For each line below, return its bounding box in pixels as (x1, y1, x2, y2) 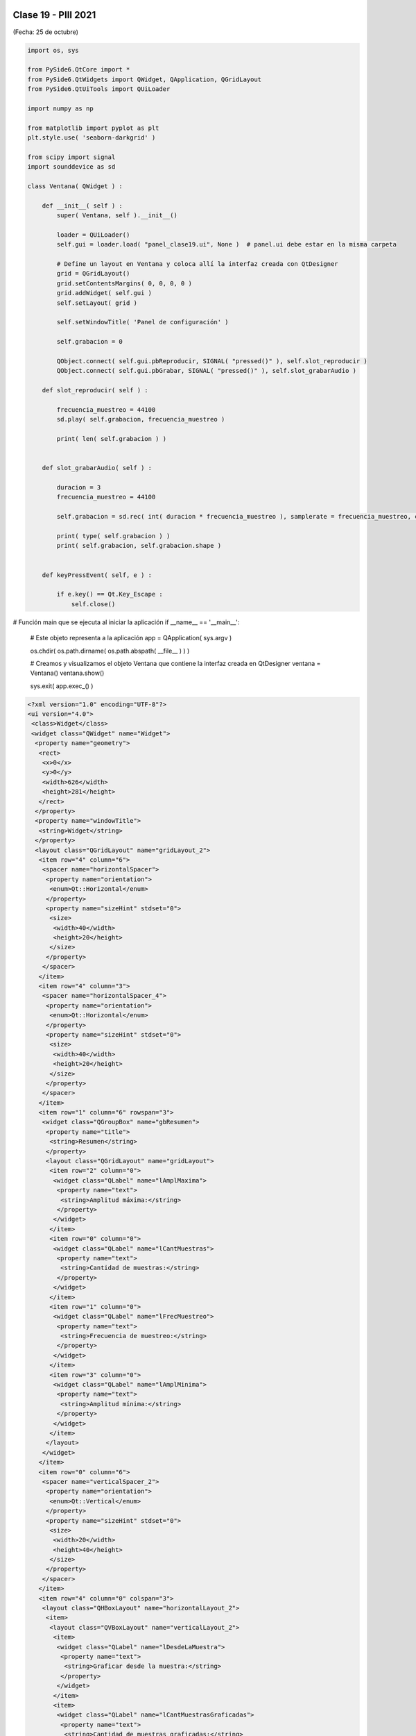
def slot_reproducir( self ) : (42, 386, 148, 394)
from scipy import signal (27, 153, 116, 161)
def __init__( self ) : (42, 201, 123, 210)
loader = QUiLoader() (56, 231, 130, 239)
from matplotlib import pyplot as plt (27, 124, 159, 132)
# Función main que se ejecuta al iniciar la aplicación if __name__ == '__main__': (12, 618, 240, 626)
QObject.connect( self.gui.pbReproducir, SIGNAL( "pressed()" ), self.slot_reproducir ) (56, 358, 367, 365)
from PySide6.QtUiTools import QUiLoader (27, 85, 171, 93)
